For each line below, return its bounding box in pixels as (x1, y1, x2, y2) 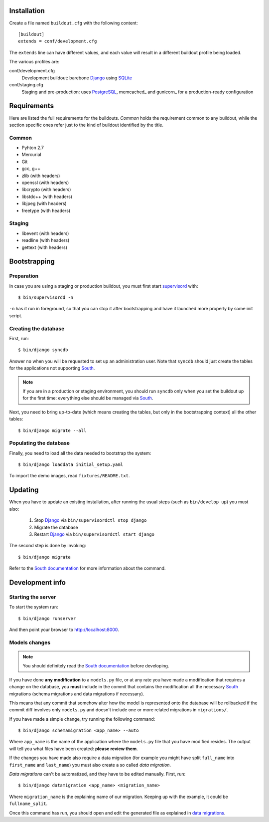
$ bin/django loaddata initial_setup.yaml (18, 462, 124, 467)
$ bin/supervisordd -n (18, 295, 74, 300)
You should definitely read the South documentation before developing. (22, 663, 169, 669)
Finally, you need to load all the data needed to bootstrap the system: (9, 450, 151, 456)
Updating (9, 486, 39, 494)
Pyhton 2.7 (21, 145, 44, 151)
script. (9, 312, 22, 319)
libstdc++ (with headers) (21, 194, 72, 200)
